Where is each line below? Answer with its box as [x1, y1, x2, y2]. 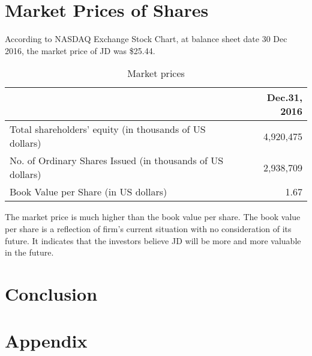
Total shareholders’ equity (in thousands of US [10, 122, 206, 137]
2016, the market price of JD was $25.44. [5, 44, 155, 57]
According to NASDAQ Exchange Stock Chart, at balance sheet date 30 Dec [5, 32, 287, 45]
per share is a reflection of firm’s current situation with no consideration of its [5, 222, 292, 235]
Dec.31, [266, 90, 302, 105]
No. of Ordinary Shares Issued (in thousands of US [10, 153, 224, 168]
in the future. [5, 246, 54, 259]
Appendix [5, 328, 88, 353]
